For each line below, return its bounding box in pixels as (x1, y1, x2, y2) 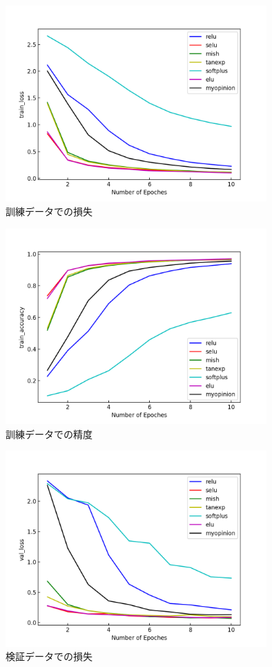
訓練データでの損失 (6, 204, 93, 219)
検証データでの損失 (6, 649, 93, 664)
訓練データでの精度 (6, 426, 93, 441)
